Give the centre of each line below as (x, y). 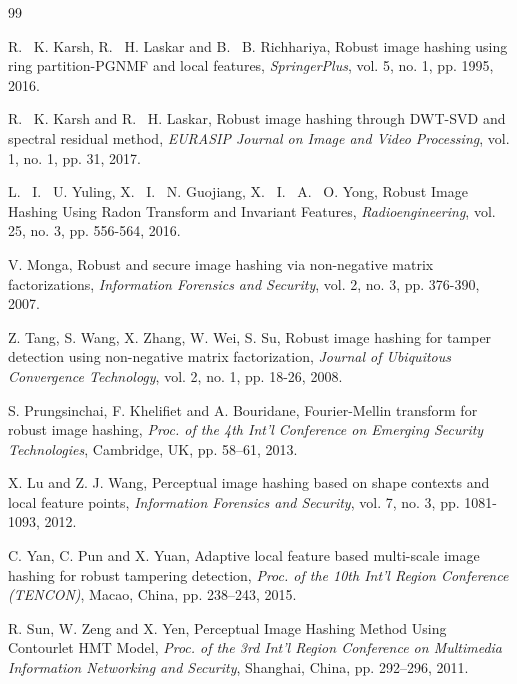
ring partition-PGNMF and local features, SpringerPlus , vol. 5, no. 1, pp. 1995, (251, 65)
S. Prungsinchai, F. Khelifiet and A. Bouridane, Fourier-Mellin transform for (243, 409)
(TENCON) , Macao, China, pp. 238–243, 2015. (152, 594)
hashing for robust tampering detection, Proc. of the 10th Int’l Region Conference (258, 574)
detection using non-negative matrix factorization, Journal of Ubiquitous (229, 356)
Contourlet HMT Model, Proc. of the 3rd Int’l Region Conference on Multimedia (255, 647)
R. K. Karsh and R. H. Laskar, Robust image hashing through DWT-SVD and (257, 118)
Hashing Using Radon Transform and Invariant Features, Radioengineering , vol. (252, 210)
